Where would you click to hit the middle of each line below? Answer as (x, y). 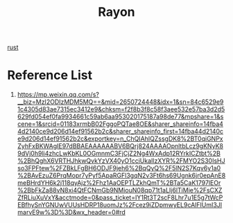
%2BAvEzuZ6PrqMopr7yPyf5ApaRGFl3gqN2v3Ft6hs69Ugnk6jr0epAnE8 (121, 176)
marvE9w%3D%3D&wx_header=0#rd (71, 213)
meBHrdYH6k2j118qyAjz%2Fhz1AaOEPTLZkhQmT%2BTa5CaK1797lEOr (119, 183)
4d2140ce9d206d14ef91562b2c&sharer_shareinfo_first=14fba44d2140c (120, 132)
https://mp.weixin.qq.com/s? (58, 95)
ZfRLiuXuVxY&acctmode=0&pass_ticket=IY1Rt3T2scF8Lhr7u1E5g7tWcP (120, 197)
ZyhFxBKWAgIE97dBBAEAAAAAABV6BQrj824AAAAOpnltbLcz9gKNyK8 (120, 146)
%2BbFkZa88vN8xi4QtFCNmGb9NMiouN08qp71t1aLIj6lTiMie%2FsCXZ (120, 190)
